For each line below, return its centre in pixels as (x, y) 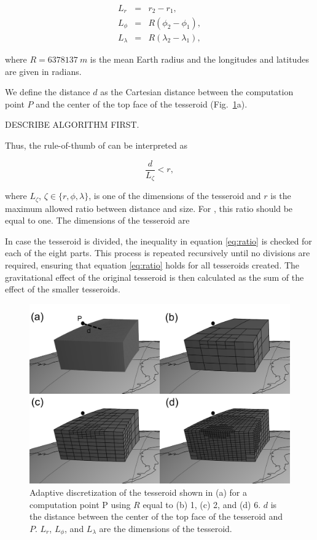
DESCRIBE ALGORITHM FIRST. (72, 124)
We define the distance (48, 92)
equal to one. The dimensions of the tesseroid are (97, 220)
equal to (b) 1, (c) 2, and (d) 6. (202, 504)
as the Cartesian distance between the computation (197, 92)
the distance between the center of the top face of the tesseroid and (156, 516)
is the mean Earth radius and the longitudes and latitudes (199, 59)
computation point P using (80, 504)
